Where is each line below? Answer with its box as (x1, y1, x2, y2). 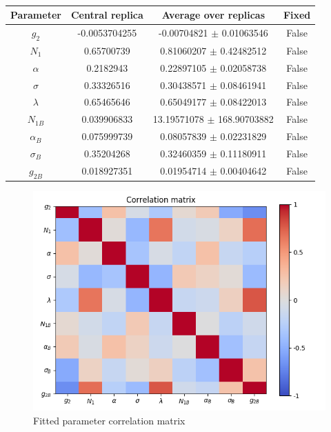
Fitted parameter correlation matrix (33, 413, 185, 427)
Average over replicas (161, 8, 265, 21)
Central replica (70, 8, 143, 21)
